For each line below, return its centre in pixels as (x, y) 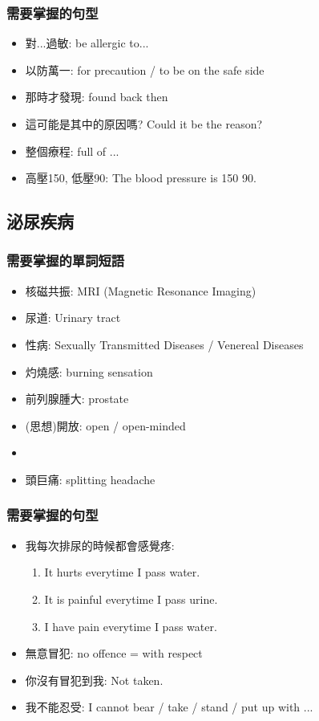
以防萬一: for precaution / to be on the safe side (145, 69)
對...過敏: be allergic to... (87, 43)
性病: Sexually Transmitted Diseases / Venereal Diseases (164, 344)
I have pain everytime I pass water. (131, 626)
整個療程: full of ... (72, 151)
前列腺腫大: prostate (77, 399)
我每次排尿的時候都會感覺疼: (100, 545)
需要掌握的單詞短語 (66, 261)
